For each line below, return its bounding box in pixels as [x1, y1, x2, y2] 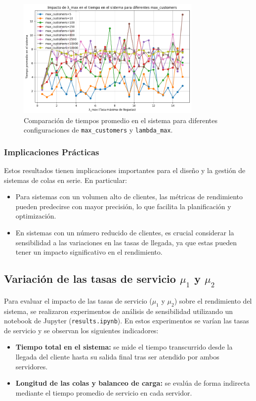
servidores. [15, 361, 48, 371]
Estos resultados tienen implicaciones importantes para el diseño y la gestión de [4, 165, 246, 176]
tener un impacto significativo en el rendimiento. [15, 247, 163, 257]
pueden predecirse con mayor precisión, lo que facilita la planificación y [15, 201, 231, 211]
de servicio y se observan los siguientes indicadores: [4, 325, 159, 335]
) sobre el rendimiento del [174, 295, 252, 306]
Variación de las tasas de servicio [4, 271, 176, 286]
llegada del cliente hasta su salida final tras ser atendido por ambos [15, 352, 219, 362]
